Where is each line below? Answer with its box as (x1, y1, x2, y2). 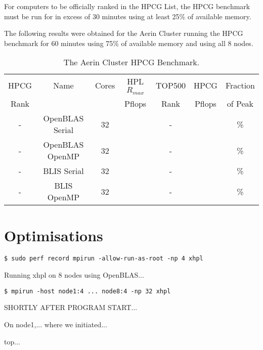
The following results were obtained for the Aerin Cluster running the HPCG (4, 28, 243, 38)
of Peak (227, 98, 254, 110)
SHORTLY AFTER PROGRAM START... (4, 302, 138, 313)
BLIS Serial (43, 165, 84, 177)
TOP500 (155, 79, 186, 91)
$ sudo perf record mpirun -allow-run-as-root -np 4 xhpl (4, 255, 203, 262)
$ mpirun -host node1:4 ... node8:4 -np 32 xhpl (4, 287, 171, 295)
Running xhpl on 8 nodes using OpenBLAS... (4, 270, 144, 280)
